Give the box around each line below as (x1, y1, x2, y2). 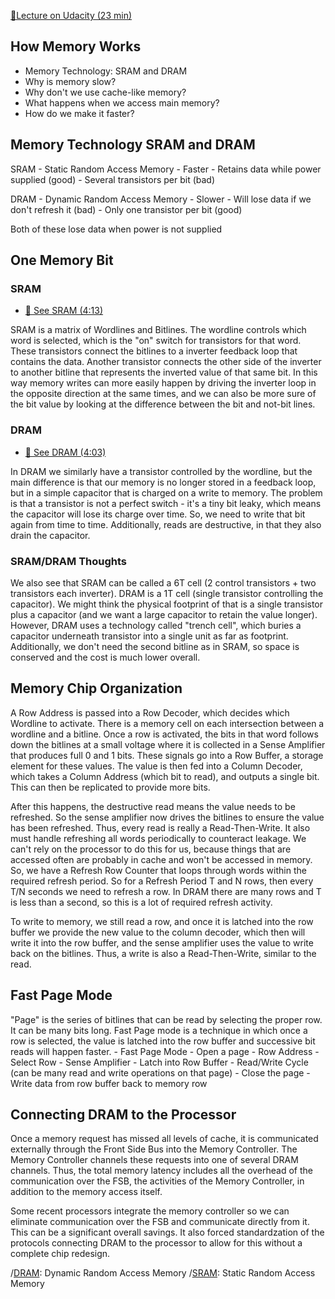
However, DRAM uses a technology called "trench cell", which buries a (10, 619, 302, 631)
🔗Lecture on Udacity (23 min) (10, 10, 133, 21)
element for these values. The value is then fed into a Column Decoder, (10, 760, 303, 772)
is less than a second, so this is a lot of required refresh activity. (10, 896, 273, 908)
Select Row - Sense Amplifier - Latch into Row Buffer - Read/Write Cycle (10, 1056, 309, 1068)
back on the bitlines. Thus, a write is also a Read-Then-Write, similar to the (10, 947, 317, 959)
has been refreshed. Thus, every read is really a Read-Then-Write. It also (10, 821, 311, 834)
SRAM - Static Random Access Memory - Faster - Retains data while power (10, 163, 322, 175)
